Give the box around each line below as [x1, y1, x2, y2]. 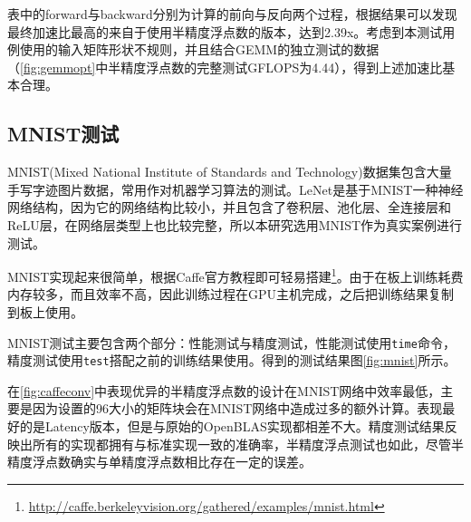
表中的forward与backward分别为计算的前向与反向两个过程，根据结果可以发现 [7, 5, 457, 23]
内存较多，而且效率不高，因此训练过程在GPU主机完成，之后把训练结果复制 [7, 285, 455, 304]
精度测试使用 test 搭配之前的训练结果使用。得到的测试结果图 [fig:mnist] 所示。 [7, 351, 457, 370]
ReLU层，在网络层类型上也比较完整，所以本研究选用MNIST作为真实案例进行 [7, 215, 463, 234]
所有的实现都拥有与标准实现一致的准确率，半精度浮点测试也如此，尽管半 [32, 434, 464, 453]
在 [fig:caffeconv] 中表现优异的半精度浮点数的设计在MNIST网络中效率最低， [7, 381, 441, 400]
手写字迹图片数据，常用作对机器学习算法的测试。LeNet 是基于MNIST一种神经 [7, 179, 464, 198]
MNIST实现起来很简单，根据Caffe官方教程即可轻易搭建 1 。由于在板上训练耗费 [7, 265, 464, 285]
